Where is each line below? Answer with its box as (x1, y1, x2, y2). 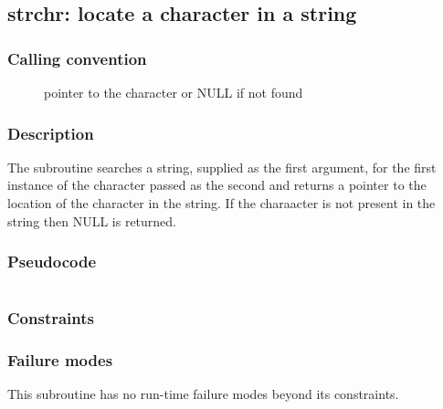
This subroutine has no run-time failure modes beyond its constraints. (7, 384, 399, 404)
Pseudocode (7, 250, 97, 273)
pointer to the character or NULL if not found (44, 83, 303, 101)
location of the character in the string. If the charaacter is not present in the (7, 194, 436, 212)
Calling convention (7, 47, 147, 69)
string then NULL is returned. (7, 211, 177, 230)
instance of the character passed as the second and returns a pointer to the (7, 175, 427, 194)
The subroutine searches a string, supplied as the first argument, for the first (7, 157, 437, 176)
